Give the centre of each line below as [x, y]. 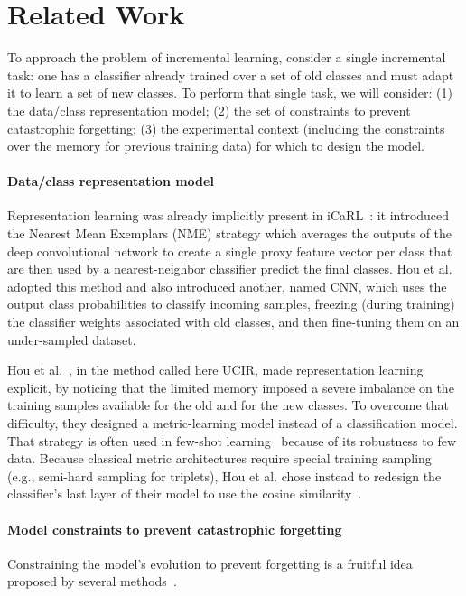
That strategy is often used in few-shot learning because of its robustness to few [232, 440]
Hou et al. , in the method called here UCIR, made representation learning [215, 370]
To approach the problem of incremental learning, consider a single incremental [227, 57]
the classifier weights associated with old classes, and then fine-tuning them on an [233, 322]
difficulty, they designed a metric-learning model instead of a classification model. [233, 423]
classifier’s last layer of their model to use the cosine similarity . [185, 494]
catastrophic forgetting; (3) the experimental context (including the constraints [226, 128]
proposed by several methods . [92, 581]
